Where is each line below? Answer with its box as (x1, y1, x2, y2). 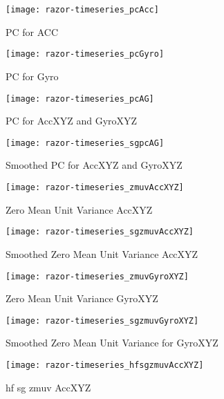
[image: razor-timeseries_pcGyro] (6, 49, 165, 59)
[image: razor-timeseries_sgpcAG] (6, 138, 165, 148)
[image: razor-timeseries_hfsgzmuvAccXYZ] (6, 360, 204, 370)
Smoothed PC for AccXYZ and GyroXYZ (6, 158, 183, 172)
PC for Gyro (6, 68, 59, 83)
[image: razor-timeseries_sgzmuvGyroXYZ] (6, 315, 199, 326)
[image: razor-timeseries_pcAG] (6, 93, 154, 104)
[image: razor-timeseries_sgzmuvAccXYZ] (6, 227, 194, 237)
